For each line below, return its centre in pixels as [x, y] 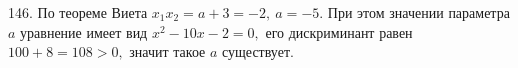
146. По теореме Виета [78, 12]
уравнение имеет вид [84, 31]
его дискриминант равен [339, 31]
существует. [258, 51]
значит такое [167, 51]
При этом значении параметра [418, 12]
